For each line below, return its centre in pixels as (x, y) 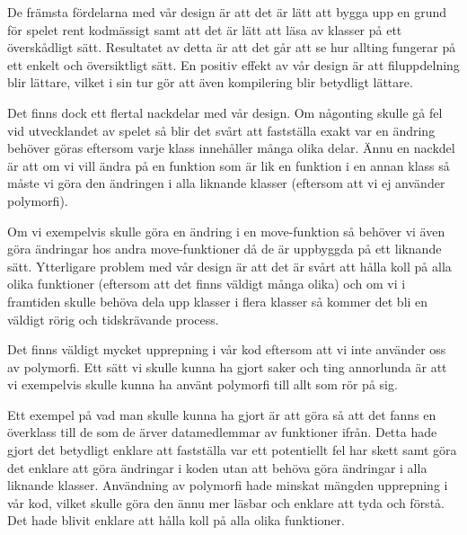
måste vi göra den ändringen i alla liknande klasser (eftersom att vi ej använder (226, 183)
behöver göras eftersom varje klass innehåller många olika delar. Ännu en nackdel (231, 148)
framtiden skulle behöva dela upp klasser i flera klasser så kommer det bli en (218, 301)
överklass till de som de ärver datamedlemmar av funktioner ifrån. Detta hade (222, 432)
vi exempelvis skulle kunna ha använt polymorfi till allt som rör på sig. (203, 384)
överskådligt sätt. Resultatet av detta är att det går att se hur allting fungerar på (232, 47)
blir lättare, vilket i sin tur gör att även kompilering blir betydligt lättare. (210, 82)
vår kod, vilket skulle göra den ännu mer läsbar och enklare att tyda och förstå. (226, 502)
